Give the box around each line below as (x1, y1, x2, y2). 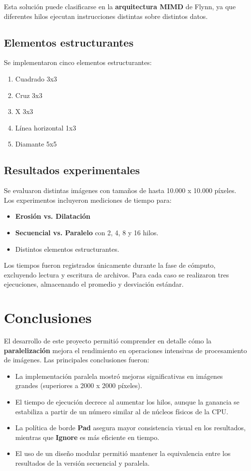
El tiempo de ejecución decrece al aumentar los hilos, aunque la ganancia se (15, 397, 240, 406)
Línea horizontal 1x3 (15, 122, 76, 132)
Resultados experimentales (4, 162, 140, 178)
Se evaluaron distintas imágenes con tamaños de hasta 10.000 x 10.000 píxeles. (4, 185, 236, 195)
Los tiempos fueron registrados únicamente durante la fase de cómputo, (4, 260, 216, 270)
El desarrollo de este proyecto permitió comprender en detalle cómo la (4, 336, 212, 346)
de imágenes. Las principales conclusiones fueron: (4, 355, 149, 365)
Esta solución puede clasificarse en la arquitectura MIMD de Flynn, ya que (4, 1, 236, 11)
